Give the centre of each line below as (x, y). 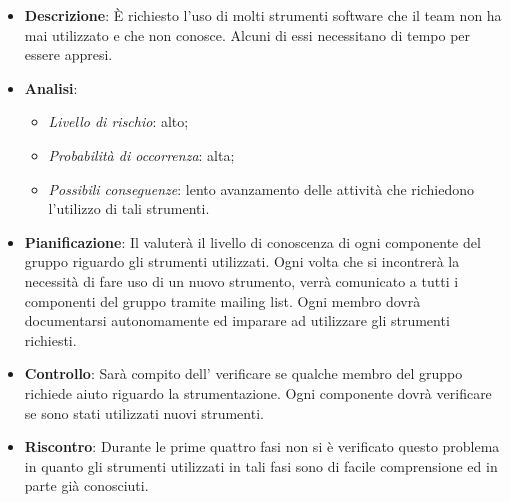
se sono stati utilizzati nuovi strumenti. (144, 412)
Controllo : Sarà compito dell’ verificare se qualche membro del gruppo (243, 373)
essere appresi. (68, 54)
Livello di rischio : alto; (118, 121)
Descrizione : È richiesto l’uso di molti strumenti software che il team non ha (263, 15)
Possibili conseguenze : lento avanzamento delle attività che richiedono (261, 188)
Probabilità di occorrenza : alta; (141, 154)
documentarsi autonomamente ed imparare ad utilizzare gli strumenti (237, 320)
